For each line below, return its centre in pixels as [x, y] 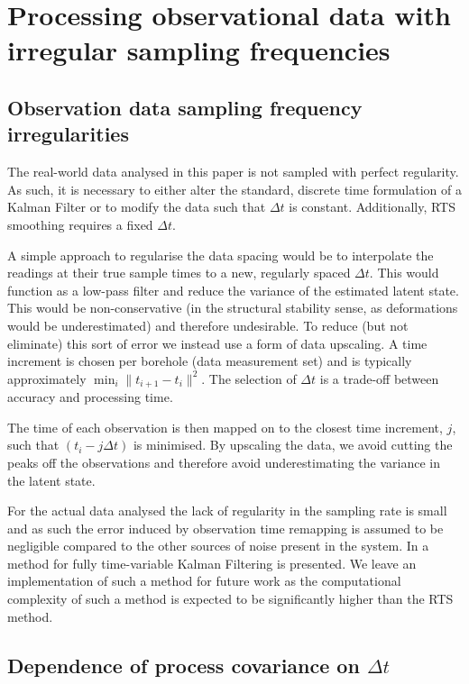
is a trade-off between [379, 378]
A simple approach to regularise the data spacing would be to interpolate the [221, 255]
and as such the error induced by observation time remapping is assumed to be [225, 528]
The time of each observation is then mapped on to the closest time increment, [225, 427]
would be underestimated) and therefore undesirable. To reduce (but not [208, 325]
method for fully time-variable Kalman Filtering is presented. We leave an [212, 563]
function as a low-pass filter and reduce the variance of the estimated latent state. [233, 290]
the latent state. [51, 480]
